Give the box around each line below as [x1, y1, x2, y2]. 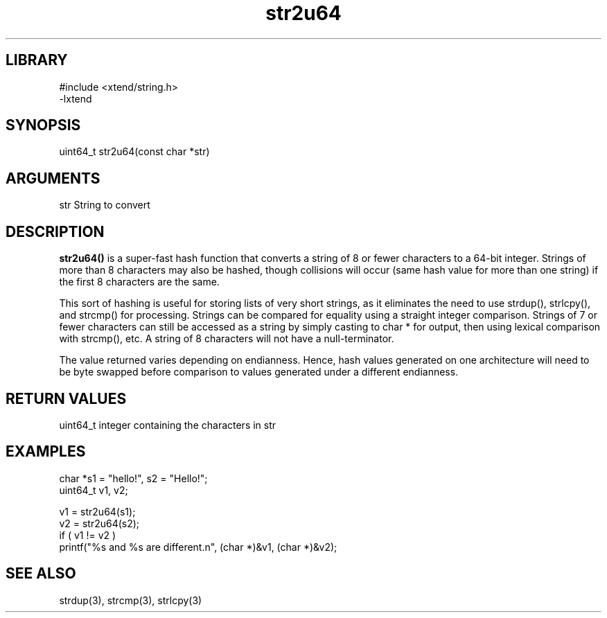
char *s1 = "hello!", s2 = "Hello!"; [59, 472, 208, 484]
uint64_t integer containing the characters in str [59, 418, 276, 431]
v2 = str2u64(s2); [59, 517, 140, 529]
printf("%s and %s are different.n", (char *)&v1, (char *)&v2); [59, 540, 337, 553]
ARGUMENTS [6, 169, 100, 187]
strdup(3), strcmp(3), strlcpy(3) [59, 594, 202, 606]
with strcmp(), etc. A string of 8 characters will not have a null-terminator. [59, 333, 394, 345]
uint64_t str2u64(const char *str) [59, 145, 210, 158]
